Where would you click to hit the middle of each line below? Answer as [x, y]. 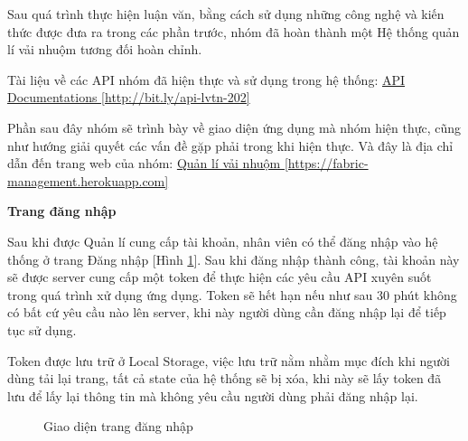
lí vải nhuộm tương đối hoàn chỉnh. [105, 49]
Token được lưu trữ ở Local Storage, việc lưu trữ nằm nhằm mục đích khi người [229, 360]
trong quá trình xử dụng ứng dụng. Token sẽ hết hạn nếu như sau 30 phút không [232, 294]
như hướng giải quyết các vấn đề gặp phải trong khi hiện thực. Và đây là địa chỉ [230, 145]
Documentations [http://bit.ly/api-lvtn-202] [129, 97]
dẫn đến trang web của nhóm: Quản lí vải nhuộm [144, 163]
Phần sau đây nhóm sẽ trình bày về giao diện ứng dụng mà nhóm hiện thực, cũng [234, 127]
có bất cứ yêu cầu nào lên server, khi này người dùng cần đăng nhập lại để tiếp [227, 312]
